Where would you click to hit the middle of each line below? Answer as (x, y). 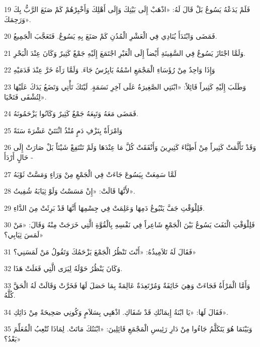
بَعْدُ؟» (13, 339)
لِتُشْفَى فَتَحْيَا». (25, 96)
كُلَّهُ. (10, 295)
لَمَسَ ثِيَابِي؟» (24, 234)
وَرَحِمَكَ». (18, 19)
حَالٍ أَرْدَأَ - (19, 157)
